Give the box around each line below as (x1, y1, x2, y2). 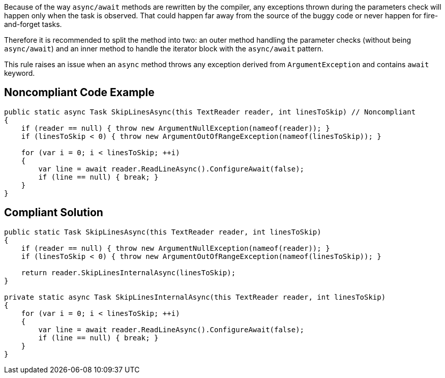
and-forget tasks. (4, 20, 62, 28)
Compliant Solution (4, 206, 103, 219)
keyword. (4, 69, 35, 77)
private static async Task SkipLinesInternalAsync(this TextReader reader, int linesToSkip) (4, 293, 386, 301)
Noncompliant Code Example (4, 86, 155, 99)
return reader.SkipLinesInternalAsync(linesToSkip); (21, 268, 236, 277)
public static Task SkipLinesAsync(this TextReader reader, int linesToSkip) (4, 227, 321, 236)
